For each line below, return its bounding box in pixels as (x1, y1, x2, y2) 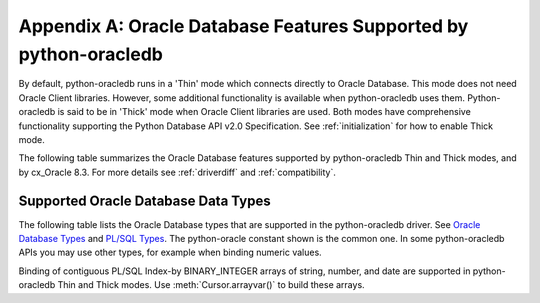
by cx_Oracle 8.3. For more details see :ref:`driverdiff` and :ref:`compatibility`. (18, 166, 337, 178)
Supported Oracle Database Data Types (18, 192, 271, 209)
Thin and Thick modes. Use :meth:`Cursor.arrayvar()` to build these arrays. (57, 279, 365, 291)
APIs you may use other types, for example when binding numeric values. (18, 246, 322, 259)
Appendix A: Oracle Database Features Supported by (18, 15, 469, 37)
